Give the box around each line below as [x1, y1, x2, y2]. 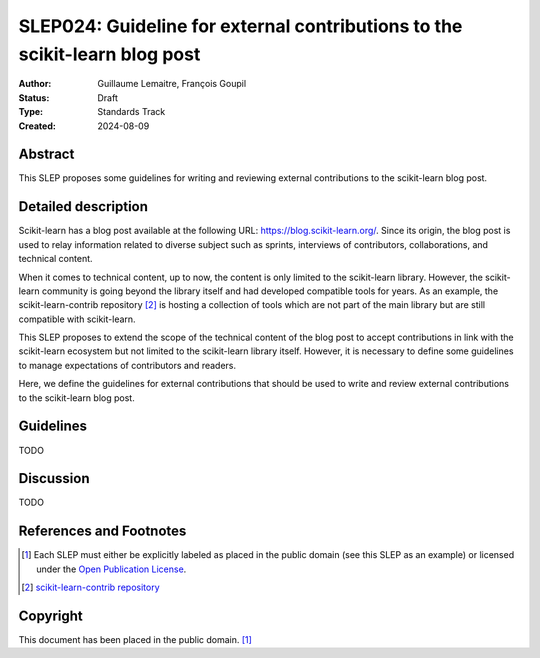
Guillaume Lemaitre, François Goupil [97, 78, 247, 90]
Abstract [18, 146, 75, 163]
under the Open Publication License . [36, 563, 187, 575]
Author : [18, 78, 52, 90]
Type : [18, 106, 44, 118]
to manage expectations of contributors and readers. [18, 359, 237, 371]
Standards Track [97, 106, 166, 118]
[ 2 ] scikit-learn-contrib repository [21, 581, 160, 594]
